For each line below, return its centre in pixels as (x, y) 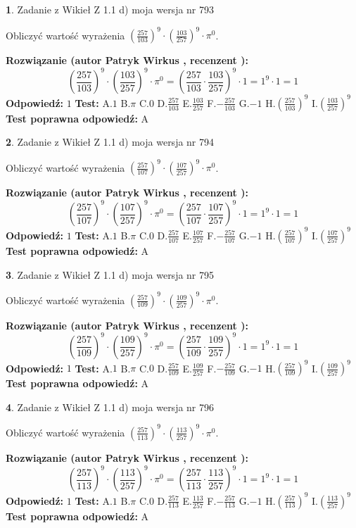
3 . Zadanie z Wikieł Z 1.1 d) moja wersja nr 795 (110, 274)
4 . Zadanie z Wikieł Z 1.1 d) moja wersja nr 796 (110, 407)
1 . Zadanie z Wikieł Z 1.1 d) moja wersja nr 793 (110, 9)
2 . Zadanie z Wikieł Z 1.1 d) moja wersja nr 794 (110, 142)
